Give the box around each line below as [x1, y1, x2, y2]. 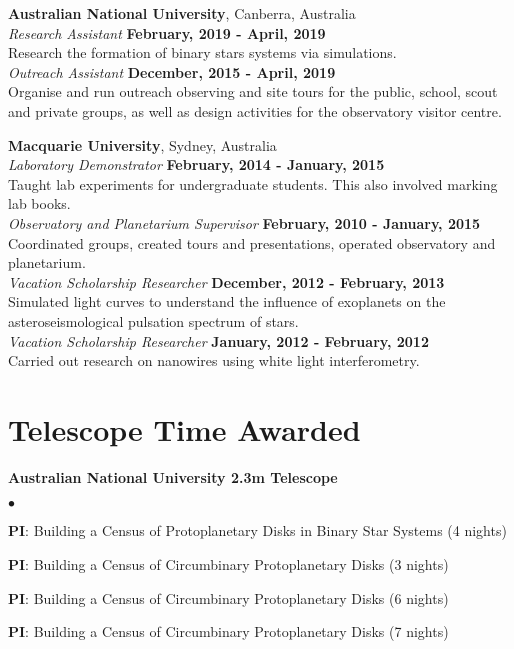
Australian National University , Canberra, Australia [8, 3, 356, 23]
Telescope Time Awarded [8, 408, 361, 449]
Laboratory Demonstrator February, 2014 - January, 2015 [8, 154, 385, 175]
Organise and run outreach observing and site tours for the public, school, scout [8, 81, 498, 102]
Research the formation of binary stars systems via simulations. [8, 42, 397, 63]
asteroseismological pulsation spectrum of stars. [8, 310, 299, 331]
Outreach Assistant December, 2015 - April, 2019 [8, 61, 336, 82]
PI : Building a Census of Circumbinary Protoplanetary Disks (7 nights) [8, 621, 449, 642]
